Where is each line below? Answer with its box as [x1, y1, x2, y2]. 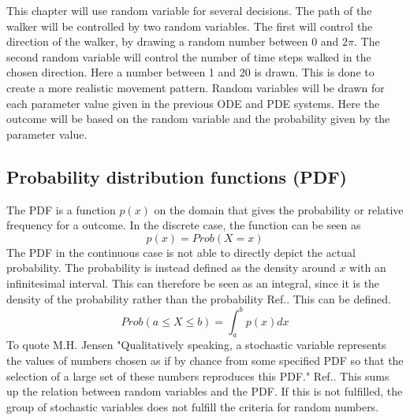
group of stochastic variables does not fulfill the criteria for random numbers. [6, 398, 379, 414]
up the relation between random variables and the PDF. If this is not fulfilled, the [6, 383, 403, 400]
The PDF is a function [6, 201, 116, 217]
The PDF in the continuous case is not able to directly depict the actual [6, 243, 356, 260]
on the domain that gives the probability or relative [154, 201, 404, 217]
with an [349, 259, 386, 276]
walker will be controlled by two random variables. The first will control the [6, 17, 373, 34]
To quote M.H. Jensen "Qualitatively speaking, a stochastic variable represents [6, 336, 386, 353]
